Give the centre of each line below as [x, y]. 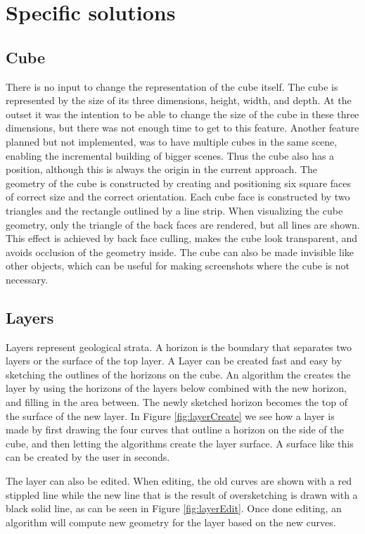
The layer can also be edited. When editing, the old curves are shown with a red [179, 481]
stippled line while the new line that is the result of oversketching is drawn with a [182, 494]
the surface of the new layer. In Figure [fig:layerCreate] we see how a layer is [170, 415]
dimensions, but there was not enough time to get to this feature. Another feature [182, 128]
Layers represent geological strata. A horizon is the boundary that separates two [179, 347]
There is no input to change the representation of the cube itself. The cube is [172, 86]
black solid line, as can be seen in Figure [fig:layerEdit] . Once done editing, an [174, 508]
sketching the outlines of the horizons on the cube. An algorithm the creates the [178, 374]
